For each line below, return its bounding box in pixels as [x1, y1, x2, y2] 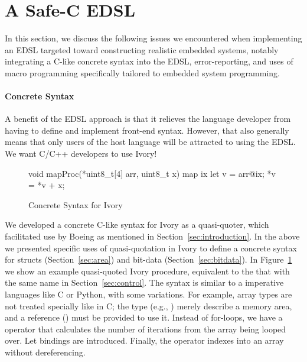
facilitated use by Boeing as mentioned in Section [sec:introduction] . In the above [5, 230, 300, 243]
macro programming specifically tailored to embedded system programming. [5, 66, 280, 79]
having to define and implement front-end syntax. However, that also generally [5, 124, 289, 136]
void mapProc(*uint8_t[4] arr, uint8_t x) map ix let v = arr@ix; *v [28, 167, 276, 179]
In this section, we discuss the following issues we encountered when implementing [5, 32, 302, 44]
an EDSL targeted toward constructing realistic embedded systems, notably [5, 43, 279, 56]
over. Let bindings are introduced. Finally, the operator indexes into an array [5, 334, 284, 347]
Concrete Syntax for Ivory [28, 198, 123, 211]
